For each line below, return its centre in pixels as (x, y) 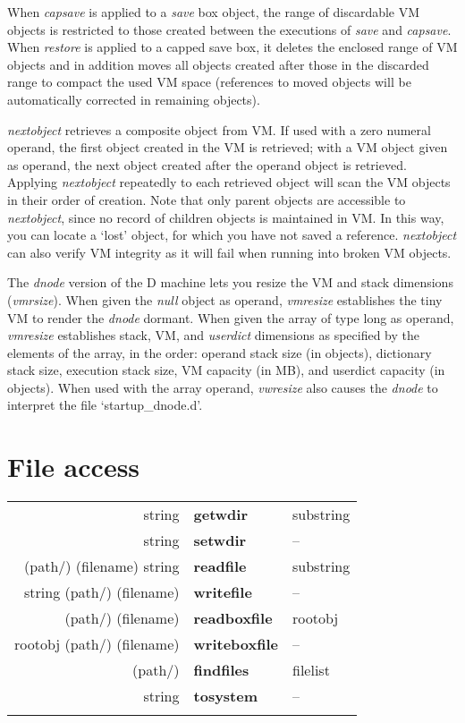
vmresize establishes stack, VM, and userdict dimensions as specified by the (214, 335)
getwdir (221, 515)
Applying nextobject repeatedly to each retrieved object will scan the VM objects (229, 182)
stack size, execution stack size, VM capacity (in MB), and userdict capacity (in (226, 370)
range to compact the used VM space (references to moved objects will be (209, 82)
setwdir (220, 540)
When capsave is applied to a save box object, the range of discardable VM (214, 12)
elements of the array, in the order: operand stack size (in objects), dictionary (220, 352)
